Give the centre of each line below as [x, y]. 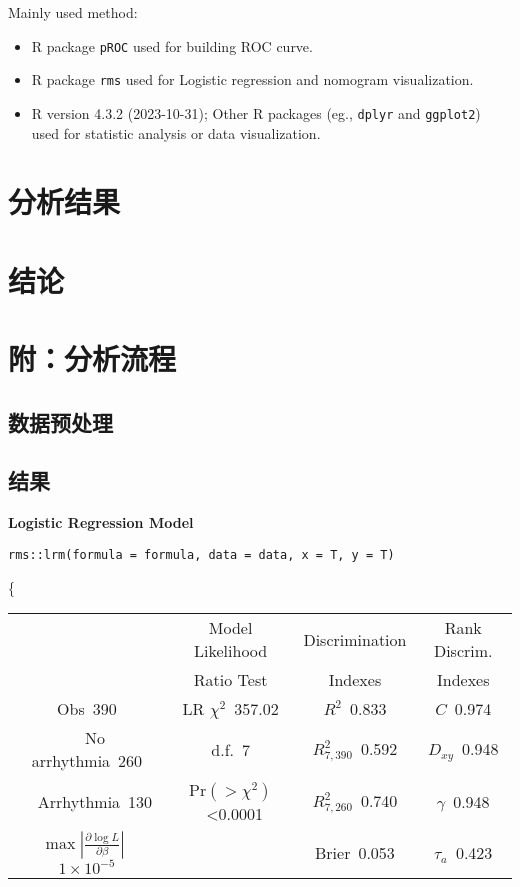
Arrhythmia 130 [95, 802]
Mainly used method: [73, 12]
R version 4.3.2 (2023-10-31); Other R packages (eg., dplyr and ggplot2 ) [256, 112]
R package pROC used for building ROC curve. [172, 45]
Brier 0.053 [354, 853]
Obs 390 [87, 709]
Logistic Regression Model [101, 522]
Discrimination [355, 639]
